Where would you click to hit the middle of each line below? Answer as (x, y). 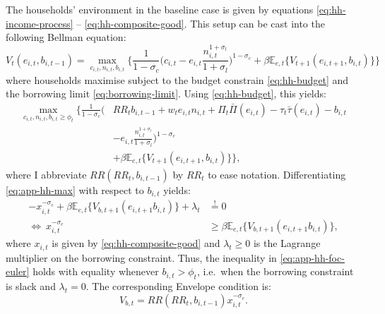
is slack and (31, 286)
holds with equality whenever (96, 271)
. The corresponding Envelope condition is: (178, 286)
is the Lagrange (287, 243)
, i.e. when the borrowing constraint (275, 271)
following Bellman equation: (66, 37)
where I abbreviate (46, 174)
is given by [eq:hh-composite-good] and (136, 243)
